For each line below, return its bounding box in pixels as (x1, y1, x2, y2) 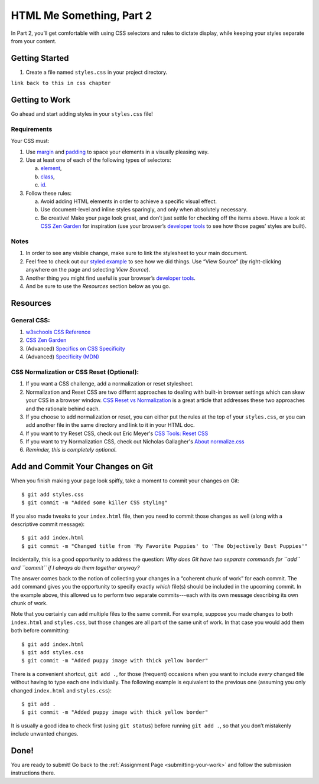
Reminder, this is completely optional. (25, 446, 118, 453)
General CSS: (11, 316, 50, 324)
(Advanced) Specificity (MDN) (25, 353, 100, 360)
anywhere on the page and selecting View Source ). (25, 266, 151, 273)
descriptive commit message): (11, 520, 85, 528)
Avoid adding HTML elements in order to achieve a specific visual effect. (40, 198, 217, 205)
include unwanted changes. (11, 730, 79, 737)
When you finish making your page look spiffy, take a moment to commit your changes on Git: (11, 477, 239, 484)
